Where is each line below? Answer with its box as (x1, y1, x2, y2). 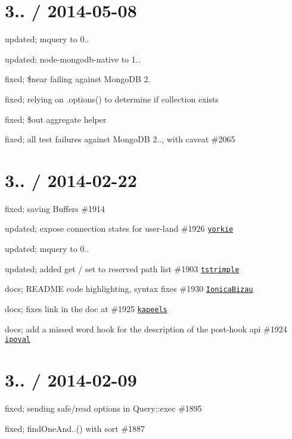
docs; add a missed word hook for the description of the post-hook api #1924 (5, 322, 287, 335)
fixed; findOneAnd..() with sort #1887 (5, 422, 145, 434)
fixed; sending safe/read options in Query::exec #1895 (5, 402, 202, 414)
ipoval (5, 335, 30, 344)
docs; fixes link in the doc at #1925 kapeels (5, 302, 167, 315)
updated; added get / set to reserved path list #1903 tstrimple (5, 262, 240, 275)
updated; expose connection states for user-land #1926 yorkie (5, 222, 234, 235)
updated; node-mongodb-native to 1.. (5, 52, 141, 65)
